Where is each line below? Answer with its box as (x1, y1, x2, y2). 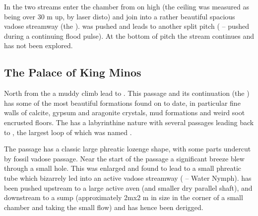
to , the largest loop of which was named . (4, 127, 132, 137)
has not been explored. (4, 40, 73, 51)
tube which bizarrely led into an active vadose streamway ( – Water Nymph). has (4, 172, 252, 183)
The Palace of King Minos (4, 65, 141, 80)
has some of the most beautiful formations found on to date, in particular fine (4, 97, 241, 108)
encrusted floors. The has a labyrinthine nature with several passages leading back (4, 117, 254, 127)
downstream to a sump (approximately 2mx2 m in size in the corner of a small (4, 192, 243, 203)
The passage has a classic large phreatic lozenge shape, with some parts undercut (4, 144, 251, 154)
